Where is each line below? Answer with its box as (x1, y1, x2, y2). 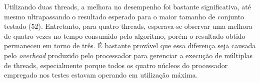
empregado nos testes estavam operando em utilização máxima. (4, 70, 198, 80)
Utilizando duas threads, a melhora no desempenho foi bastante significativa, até (4, 1, 251, 11)
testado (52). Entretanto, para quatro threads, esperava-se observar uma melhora (4, 21, 252, 31)
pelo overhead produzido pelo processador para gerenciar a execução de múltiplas (4, 50, 252, 60)
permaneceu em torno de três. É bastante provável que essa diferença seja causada (4, 40, 256, 51)
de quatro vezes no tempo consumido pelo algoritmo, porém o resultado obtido (4, 30, 245, 41)
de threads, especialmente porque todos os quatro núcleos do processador (4, 60, 228, 70)
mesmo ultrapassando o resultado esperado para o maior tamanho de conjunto (4, 11, 244, 21)
